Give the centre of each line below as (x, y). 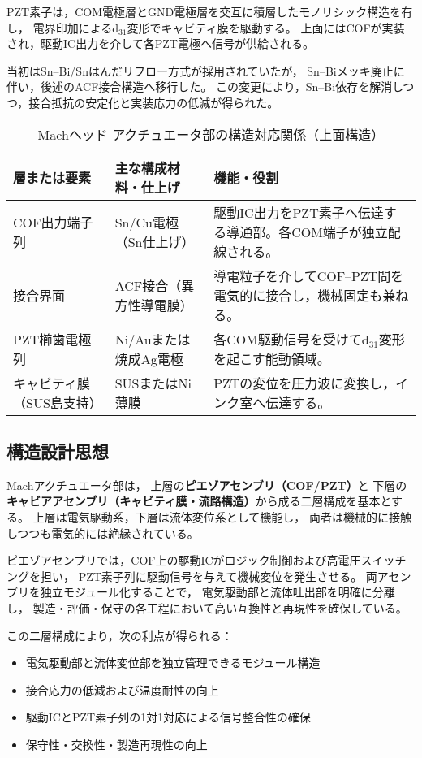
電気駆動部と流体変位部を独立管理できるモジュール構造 (173, 663)
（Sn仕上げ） (155, 241)
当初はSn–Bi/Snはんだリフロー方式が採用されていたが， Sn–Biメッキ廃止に (206, 70)
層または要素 (52, 177)
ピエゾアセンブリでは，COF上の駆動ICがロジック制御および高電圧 (184, 560)
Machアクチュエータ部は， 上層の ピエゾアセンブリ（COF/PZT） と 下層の (207, 485)
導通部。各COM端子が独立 (307, 232)
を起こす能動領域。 (272, 358)
